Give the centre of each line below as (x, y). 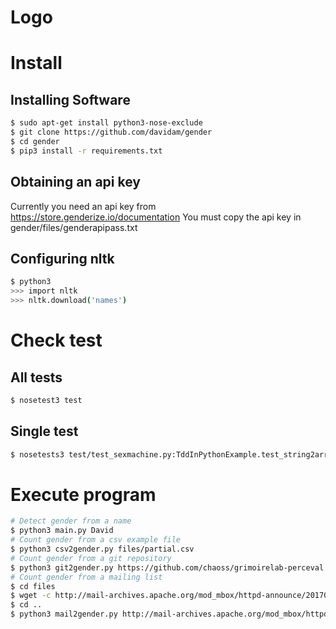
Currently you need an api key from (83, 206)
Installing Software (70, 99)
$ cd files (33, 586)
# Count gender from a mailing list (86, 577)
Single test (44, 431)
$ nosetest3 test (46, 400)
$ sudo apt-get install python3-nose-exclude (106, 123)
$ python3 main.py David (62, 531)
